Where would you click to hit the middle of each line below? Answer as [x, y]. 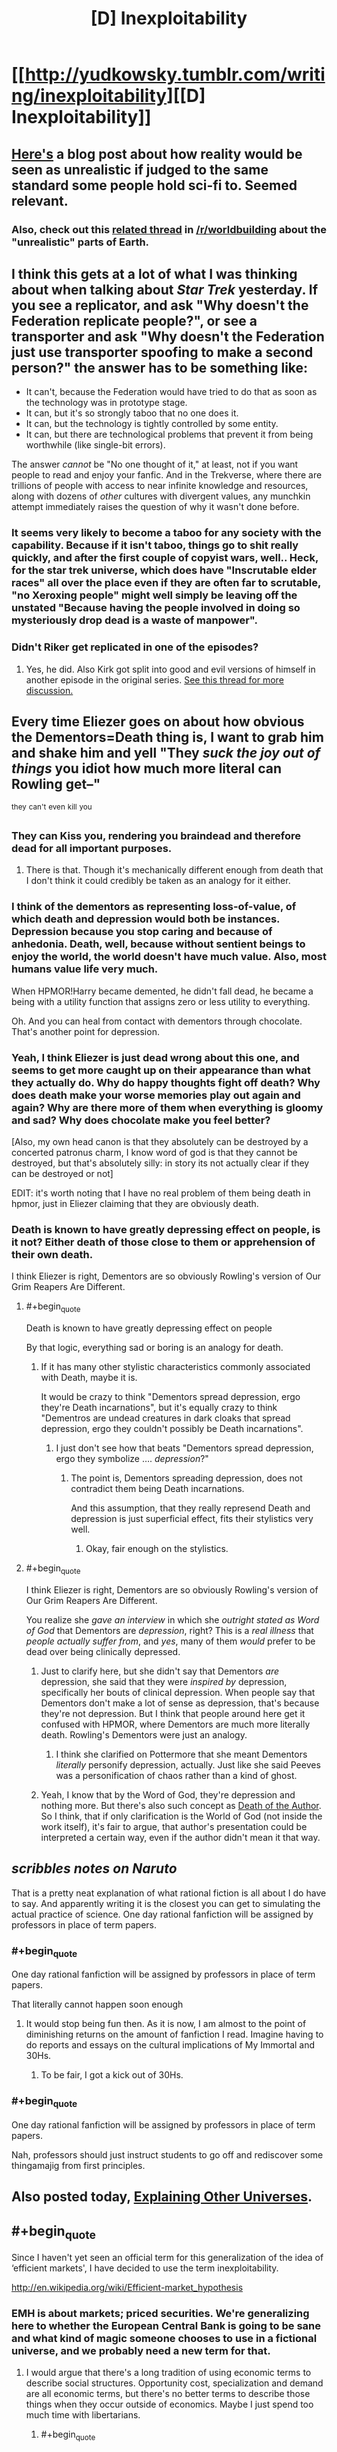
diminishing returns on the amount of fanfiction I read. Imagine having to [174, 2034]
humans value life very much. [85, 969]
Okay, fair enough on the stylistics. [157, 1548]
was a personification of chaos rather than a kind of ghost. [176, 1775]
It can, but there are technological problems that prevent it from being [169, 434]
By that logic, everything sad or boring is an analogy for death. [154, 1347]
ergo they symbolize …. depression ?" [132, 1458]
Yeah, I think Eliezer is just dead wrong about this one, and [155, 1057]
